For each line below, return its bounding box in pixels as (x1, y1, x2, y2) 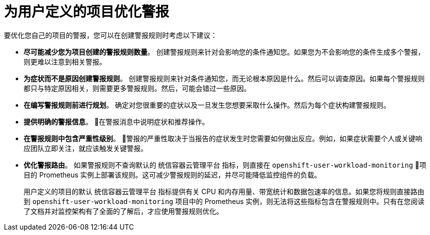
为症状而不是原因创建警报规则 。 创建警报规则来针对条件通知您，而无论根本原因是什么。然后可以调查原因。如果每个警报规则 (24, 74, 425, 83)
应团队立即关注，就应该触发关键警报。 (24, 144, 147, 152)
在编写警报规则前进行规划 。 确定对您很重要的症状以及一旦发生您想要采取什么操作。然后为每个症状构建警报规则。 (24, 100, 390, 109)
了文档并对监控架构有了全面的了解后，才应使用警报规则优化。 (24, 206, 223, 215)
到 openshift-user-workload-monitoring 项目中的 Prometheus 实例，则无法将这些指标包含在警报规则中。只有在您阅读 (24, 197, 425, 206)
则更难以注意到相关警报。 (24, 57, 106, 66)
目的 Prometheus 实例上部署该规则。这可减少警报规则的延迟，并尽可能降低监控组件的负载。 (24, 170, 321, 179)
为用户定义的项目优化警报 (4, 3, 170, 20)
